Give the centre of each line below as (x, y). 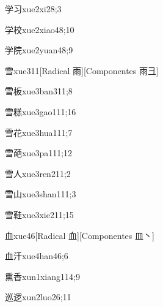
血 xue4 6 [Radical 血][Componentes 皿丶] (80, 235)
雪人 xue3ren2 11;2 (38, 173)
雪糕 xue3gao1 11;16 (41, 111)
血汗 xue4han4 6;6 (37, 256)
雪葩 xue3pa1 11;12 (39, 153)
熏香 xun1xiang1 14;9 (42, 276)
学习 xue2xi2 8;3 (33, 9)
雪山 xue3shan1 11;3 (41, 194)
